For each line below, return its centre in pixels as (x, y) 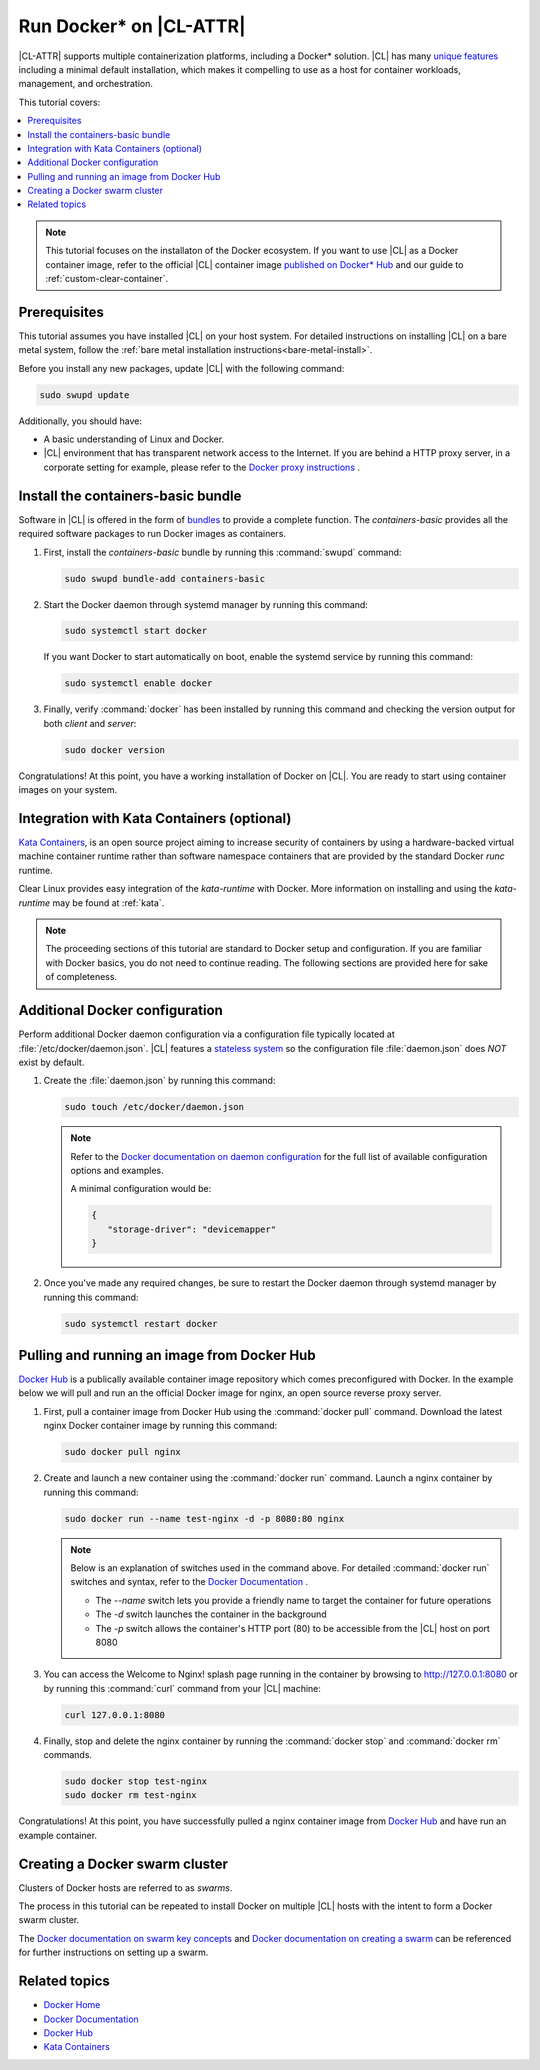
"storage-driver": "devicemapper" (191, 1229)
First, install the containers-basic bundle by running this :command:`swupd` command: (222, 552)
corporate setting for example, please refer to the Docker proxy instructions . (201, 467)
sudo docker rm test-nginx (130, 1795)
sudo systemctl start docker (136, 631)
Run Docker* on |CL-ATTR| (132, 26)
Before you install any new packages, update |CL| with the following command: (181, 368)
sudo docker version (114, 749)
